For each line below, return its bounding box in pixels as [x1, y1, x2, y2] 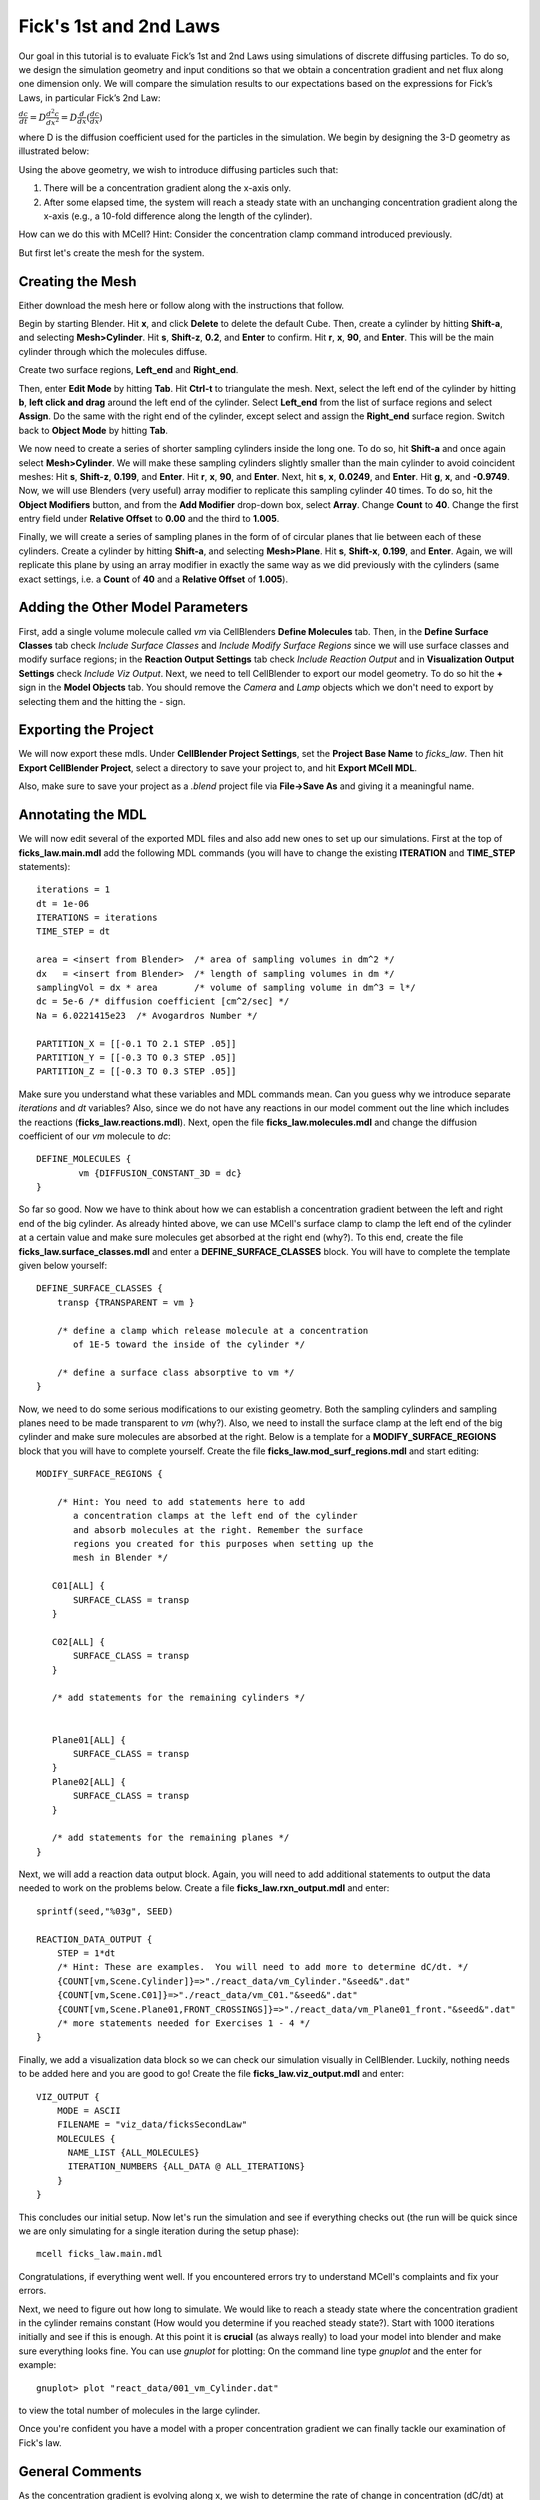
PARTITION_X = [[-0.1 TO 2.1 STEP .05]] [36, 1038, 237, 1049]
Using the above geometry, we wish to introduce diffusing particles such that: [18, 163, 339, 175]
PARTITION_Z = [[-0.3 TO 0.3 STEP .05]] [36, 1066, 237, 1077]
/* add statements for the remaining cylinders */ [51, 1692, 305, 1704]
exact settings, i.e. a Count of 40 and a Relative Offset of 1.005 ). [18, 573, 289, 585]
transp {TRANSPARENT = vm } [56, 1296, 195, 1308]
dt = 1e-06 [36, 898, 90, 909]
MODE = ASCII [56, 2105, 121, 2116]
